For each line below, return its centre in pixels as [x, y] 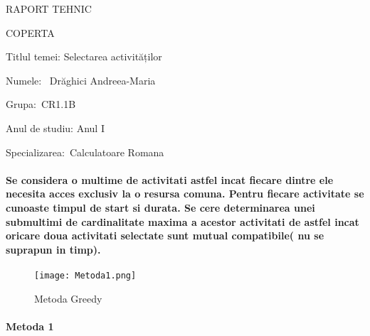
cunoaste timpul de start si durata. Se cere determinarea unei [160, 207]
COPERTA [30, 32]
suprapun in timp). [53, 249]
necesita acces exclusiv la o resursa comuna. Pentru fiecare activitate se [185, 194]
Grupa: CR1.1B [41, 104]
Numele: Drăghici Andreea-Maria [81, 80]
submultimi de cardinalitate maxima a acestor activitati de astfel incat [183, 221]
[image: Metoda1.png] [85, 275]
